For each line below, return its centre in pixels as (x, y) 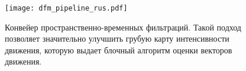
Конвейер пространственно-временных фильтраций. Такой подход (123, 27)
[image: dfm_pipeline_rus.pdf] (66, 8)
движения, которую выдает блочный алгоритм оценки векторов (119, 50)
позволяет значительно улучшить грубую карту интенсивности (117, 38)
